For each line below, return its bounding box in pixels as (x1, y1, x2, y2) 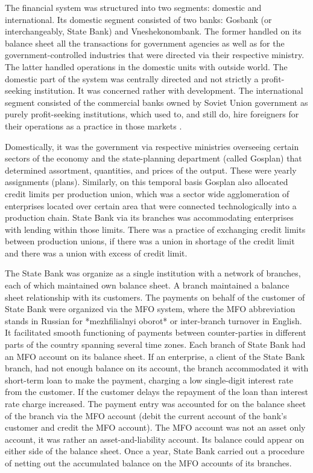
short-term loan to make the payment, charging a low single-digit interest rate (5, 373, 293, 386)
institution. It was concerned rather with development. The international (34, 84, 303, 97)
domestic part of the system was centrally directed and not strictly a (5, 72, 259, 85)
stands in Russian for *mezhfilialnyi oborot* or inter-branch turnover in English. (5, 314, 302, 327)
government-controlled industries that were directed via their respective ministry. (5, 48, 305, 61)
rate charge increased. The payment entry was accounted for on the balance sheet (5, 397, 306, 409)
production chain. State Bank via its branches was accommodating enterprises (5, 211, 294, 224)
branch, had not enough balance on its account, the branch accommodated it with (5, 362, 309, 374)
